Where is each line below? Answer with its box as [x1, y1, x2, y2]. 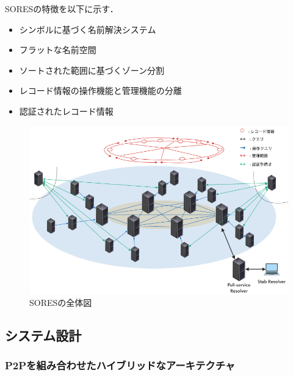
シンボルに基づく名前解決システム [19, 23, 156, 35]
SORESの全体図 [29, 296, 92, 309]
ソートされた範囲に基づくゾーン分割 [19, 63, 165, 76]
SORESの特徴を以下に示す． [5, 2, 118, 15]
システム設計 [5, 326, 82, 345]
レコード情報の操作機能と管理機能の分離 [19, 84, 182, 97]
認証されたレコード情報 [19, 104, 114, 117]
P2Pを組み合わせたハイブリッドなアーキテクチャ [5, 358, 236, 373]
